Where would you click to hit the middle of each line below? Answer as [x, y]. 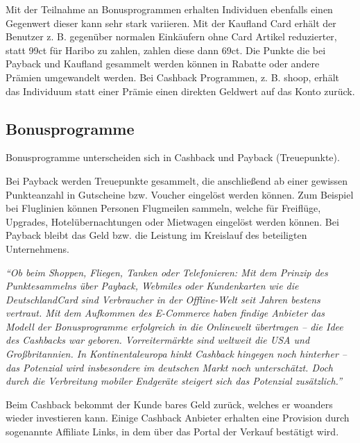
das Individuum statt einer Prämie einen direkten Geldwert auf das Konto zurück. [180, 91]
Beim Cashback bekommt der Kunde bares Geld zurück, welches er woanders [169, 404]
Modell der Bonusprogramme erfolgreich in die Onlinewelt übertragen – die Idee [174, 326]
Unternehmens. [37, 248]
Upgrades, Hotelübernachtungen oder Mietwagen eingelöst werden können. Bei [172, 221]
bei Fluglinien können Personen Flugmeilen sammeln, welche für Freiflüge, [163, 208]
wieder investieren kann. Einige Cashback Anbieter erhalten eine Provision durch [178, 418]
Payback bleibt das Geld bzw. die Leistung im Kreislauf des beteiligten [156, 235]
